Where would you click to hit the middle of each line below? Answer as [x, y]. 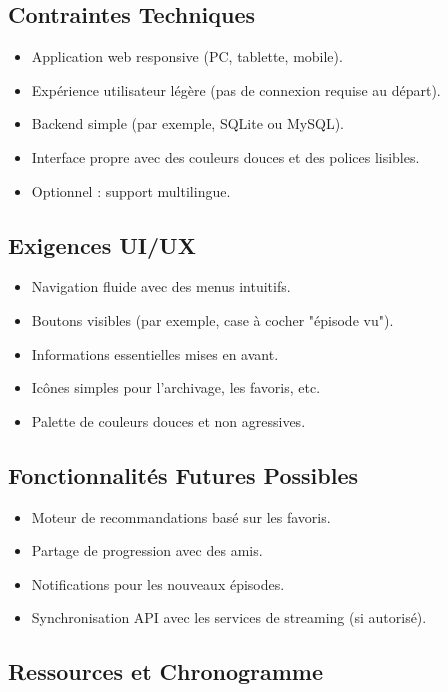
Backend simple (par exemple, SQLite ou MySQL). [187, 123]
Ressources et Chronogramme [166, 671]
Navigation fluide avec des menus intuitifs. [161, 286]
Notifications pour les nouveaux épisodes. [158, 583]
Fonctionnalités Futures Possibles [183, 474]
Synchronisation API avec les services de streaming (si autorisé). [229, 617]
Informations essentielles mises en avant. [155, 353]
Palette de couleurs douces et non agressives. [168, 420]
